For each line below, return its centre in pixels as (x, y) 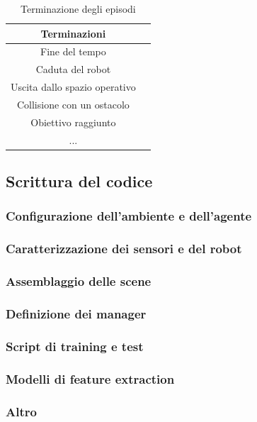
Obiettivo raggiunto (73, 122)
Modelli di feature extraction (90, 378)
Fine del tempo (73, 51)
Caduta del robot (73, 69)
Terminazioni (73, 33)
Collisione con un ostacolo (73, 104)
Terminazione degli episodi (78, 9)
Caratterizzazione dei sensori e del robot (124, 249)
